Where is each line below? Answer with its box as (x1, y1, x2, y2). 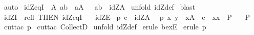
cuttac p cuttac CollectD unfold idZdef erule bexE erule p (4, 21, 206, 32)
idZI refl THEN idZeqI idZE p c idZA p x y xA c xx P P (4, 11, 250, 22)
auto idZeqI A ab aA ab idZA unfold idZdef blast (4, 2, 196, 12)
